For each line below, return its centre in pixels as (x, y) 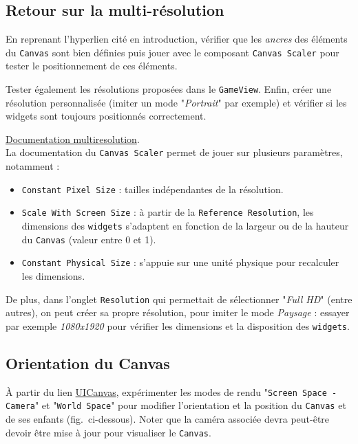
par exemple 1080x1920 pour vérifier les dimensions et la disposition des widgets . (178, 325)
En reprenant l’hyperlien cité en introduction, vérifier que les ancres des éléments (177, 39)
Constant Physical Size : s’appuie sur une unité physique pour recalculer (180, 262)
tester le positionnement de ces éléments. (92, 66)
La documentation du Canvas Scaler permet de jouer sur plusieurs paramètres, (174, 152)
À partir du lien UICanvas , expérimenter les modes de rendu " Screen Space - (171, 391)
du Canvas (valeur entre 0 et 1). (89, 239)
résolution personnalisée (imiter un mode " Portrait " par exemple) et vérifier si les (176, 102)
